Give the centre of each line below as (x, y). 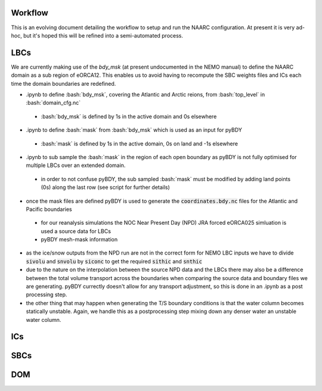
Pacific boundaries (49, 209)
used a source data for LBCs (76, 231)
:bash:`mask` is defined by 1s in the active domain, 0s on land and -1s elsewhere (140, 144)
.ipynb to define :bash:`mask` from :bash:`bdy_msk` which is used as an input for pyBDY (134, 130)
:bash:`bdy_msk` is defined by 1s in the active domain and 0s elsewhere (129, 116)
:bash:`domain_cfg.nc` (53, 103)
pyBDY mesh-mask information (79, 240)
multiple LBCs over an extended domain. (76, 165)
